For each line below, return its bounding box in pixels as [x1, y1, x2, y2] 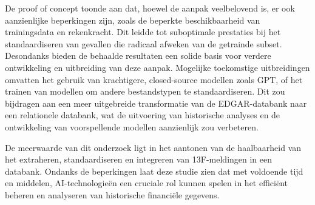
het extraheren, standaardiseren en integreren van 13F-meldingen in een [5, 153, 273, 166]
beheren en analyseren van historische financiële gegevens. [5, 188, 220, 201]
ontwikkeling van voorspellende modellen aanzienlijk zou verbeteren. [5, 120, 259, 133]
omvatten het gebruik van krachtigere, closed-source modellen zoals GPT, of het [5, 73, 303, 86]
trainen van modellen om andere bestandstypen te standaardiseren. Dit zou [5, 85, 285, 98]
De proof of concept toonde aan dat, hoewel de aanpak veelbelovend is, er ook [5, 2, 295, 14]
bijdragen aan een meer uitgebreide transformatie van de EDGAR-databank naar [5, 96, 307, 109]
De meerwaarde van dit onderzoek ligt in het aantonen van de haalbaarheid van [5, 141, 302, 153]
